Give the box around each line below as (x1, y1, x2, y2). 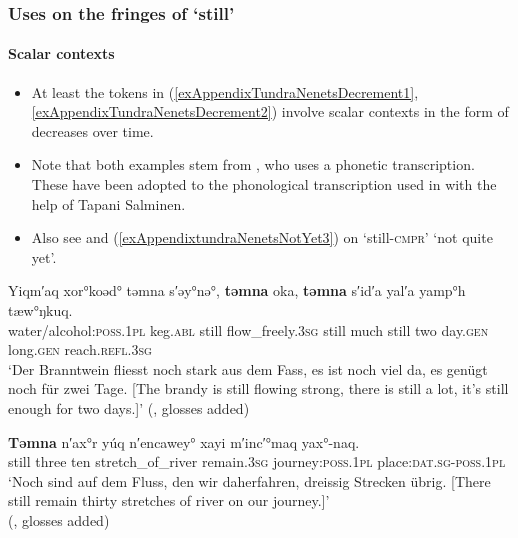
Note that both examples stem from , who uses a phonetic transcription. (31, 154, 475, 175)
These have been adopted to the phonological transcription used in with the (31, 174, 497, 195)
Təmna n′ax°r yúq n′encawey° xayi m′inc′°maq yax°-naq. (8, 431, 360, 452)
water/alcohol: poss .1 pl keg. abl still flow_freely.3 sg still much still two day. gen (8, 319, 489, 340)
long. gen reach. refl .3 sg (8, 339, 152, 360)
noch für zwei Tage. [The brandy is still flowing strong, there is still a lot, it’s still (8, 378, 509, 399)
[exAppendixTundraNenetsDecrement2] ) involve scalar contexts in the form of (31, 101, 509, 122)
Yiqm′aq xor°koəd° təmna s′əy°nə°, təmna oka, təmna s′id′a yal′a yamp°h (8, 280, 466, 301)
